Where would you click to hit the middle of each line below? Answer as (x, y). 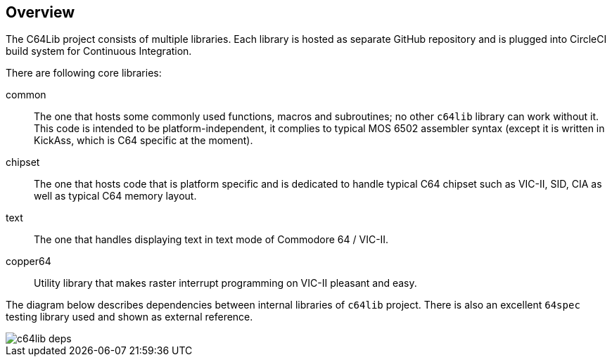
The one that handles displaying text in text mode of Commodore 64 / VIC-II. (211, 240)
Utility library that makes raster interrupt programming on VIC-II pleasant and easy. (225, 283)
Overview (40, 12)
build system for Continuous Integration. (99, 51)
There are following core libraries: (84, 73)
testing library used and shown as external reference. (129, 317)
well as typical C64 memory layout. (115, 196)
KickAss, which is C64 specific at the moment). (144, 141)
